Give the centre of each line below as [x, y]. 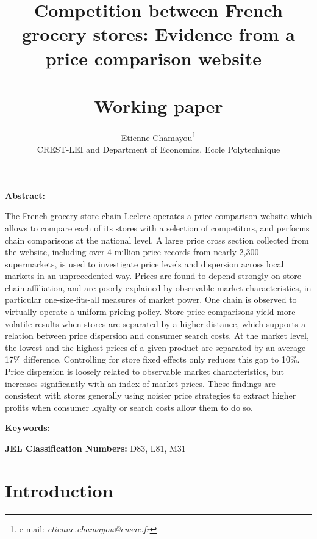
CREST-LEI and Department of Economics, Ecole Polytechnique [158, 149]
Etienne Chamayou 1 [158, 136]
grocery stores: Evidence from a [158, 34]
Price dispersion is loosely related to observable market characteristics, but [144, 371]
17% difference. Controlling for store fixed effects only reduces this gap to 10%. [152, 359]
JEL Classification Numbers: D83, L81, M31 [95, 448]
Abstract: [25, 195]
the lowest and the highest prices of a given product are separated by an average [155, 347]
